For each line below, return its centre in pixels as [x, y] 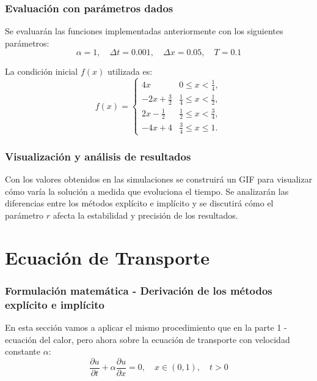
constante [23, 351]
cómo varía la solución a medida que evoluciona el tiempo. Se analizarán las [147, 191]
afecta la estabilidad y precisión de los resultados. [145, 215]
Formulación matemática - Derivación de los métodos [139, 290]
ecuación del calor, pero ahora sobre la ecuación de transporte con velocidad [148, 339]
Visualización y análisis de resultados [98, 156]
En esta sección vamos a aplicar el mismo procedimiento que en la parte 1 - [146, 327]
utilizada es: [130, 71]
